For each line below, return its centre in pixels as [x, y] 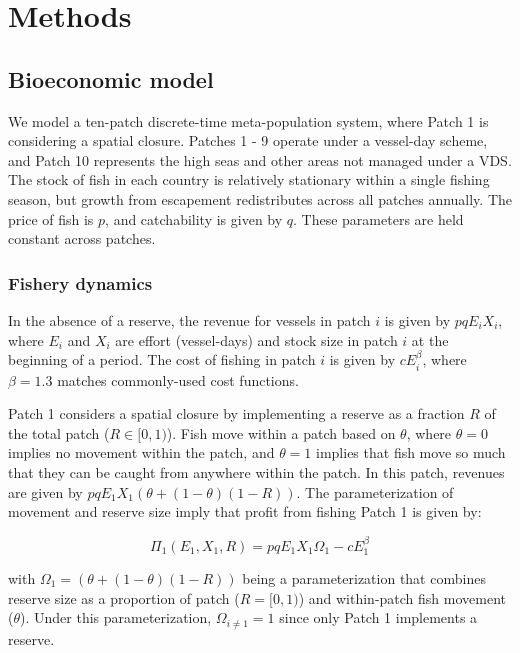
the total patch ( [59, 432]
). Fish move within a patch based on [281, 432]
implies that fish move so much [411, 452]
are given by [45, 491]
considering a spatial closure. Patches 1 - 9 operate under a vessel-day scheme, [248, 140]
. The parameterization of [375, 491]
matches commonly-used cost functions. [178, 379]
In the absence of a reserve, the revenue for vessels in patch [189, 319]
